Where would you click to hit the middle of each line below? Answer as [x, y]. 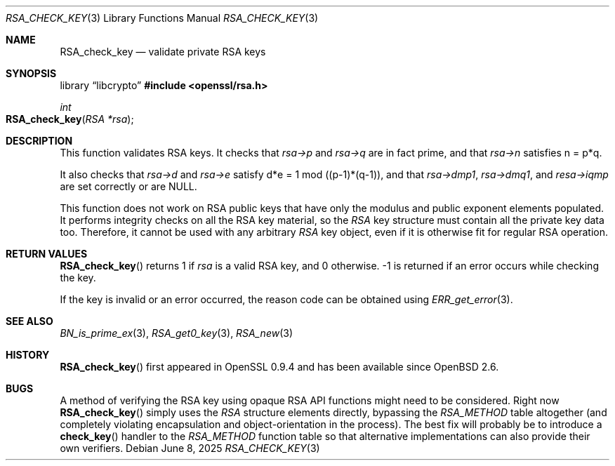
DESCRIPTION [39, 141]
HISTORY [28, 355]
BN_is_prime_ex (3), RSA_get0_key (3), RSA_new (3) [177, 333]
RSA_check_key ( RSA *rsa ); [70, 119]
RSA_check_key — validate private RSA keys [163, 52]
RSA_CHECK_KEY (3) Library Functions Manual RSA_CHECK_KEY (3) [162, 18]
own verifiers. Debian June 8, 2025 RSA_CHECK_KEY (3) [190, 448]
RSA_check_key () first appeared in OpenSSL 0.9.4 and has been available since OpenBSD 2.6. [279, 367]
